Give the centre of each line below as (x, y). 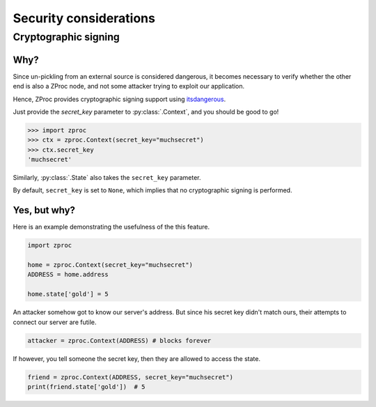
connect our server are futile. (55, 322)
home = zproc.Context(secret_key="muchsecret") (110, 265)
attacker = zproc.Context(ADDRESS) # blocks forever (119, 340)
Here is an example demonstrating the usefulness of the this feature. (111, 227)
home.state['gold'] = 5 (68, 294)
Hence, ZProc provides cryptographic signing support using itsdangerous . (119, 99)
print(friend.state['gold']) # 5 (86, 386)
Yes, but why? (44, 210)
